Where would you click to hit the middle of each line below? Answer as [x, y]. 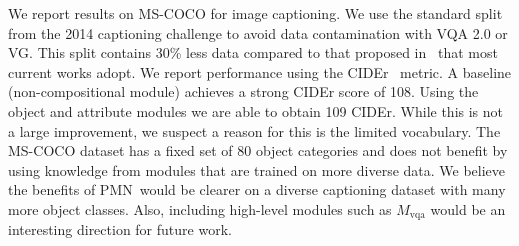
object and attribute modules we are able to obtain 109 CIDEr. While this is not [256, 110]
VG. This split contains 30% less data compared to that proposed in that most [253, 52]
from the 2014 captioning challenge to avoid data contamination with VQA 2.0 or [258, 32]
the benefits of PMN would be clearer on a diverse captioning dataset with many [257, 189]
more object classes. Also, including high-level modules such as [200, 208]
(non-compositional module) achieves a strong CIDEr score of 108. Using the [243, 91]
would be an [468, 208]
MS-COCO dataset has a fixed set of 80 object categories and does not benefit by [258, 150]
